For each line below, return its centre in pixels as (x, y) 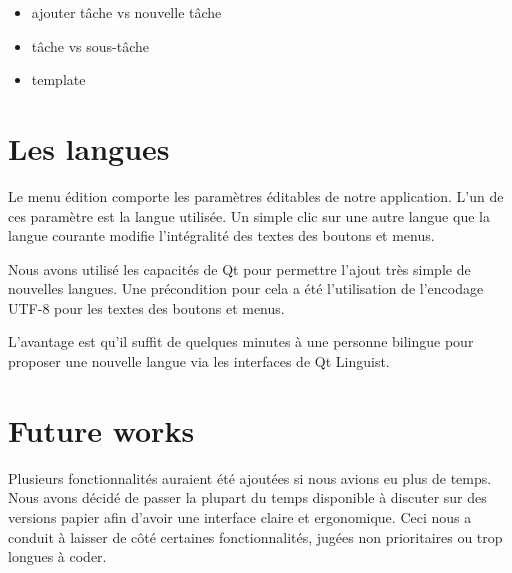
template (58, 79)
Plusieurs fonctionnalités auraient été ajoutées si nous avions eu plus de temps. (250, 477)
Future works (101, 429)
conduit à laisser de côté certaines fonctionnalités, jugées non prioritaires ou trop (255, 536)
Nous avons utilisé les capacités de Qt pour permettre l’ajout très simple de (239, 268)
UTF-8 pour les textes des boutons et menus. (146, 307)
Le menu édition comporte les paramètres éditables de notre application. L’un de (256, 195)
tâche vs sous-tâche (90, 45)
